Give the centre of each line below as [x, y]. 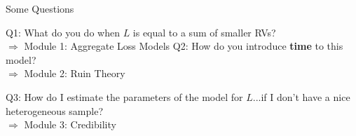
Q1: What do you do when [63, 32]
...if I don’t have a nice [301, 96]
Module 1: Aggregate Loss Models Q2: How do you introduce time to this [184, 46]
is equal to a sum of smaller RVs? [204, 32]
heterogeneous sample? [55, 110]
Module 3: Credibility [70, 124]
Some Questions [40, 8]
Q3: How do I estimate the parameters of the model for [124, 96]
